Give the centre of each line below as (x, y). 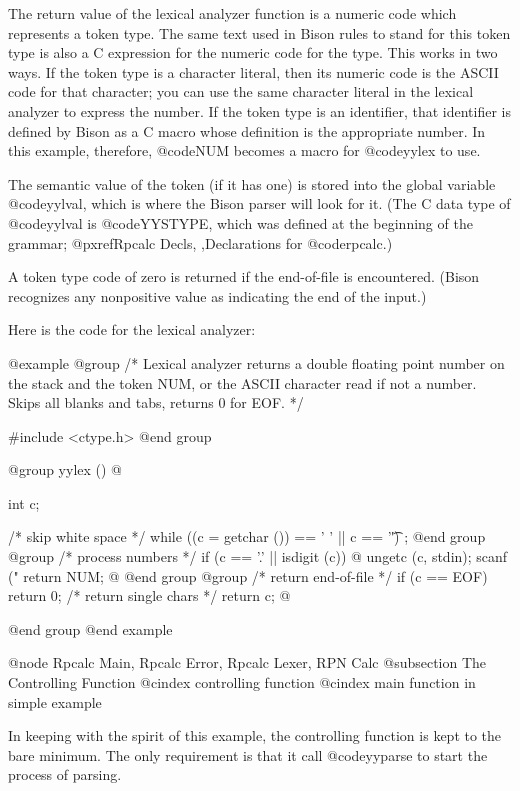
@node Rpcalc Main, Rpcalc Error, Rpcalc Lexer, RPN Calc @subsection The (247, 662)
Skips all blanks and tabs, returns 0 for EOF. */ (156, 402)
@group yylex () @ (65, 469)
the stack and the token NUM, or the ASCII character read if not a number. (242, 382)
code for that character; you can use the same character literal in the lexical (241, 91)
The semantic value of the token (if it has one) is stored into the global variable (252, 183)
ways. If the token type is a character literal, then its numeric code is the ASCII (253, 71)
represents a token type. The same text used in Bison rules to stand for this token (259, 32)
